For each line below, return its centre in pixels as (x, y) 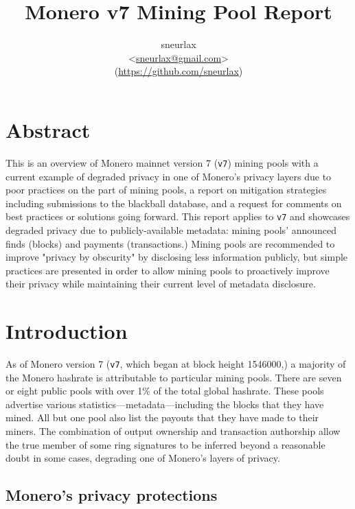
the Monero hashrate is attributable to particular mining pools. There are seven (174, 377)
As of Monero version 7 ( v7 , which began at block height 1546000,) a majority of (176, 364)
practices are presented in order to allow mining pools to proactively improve (168, 270)
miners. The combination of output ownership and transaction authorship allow (173, 431)
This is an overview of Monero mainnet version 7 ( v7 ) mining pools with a (162, 162)
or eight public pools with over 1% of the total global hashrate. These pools (165, 391)
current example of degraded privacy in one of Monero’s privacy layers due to (169, 176)
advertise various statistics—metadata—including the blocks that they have (165, 404)
